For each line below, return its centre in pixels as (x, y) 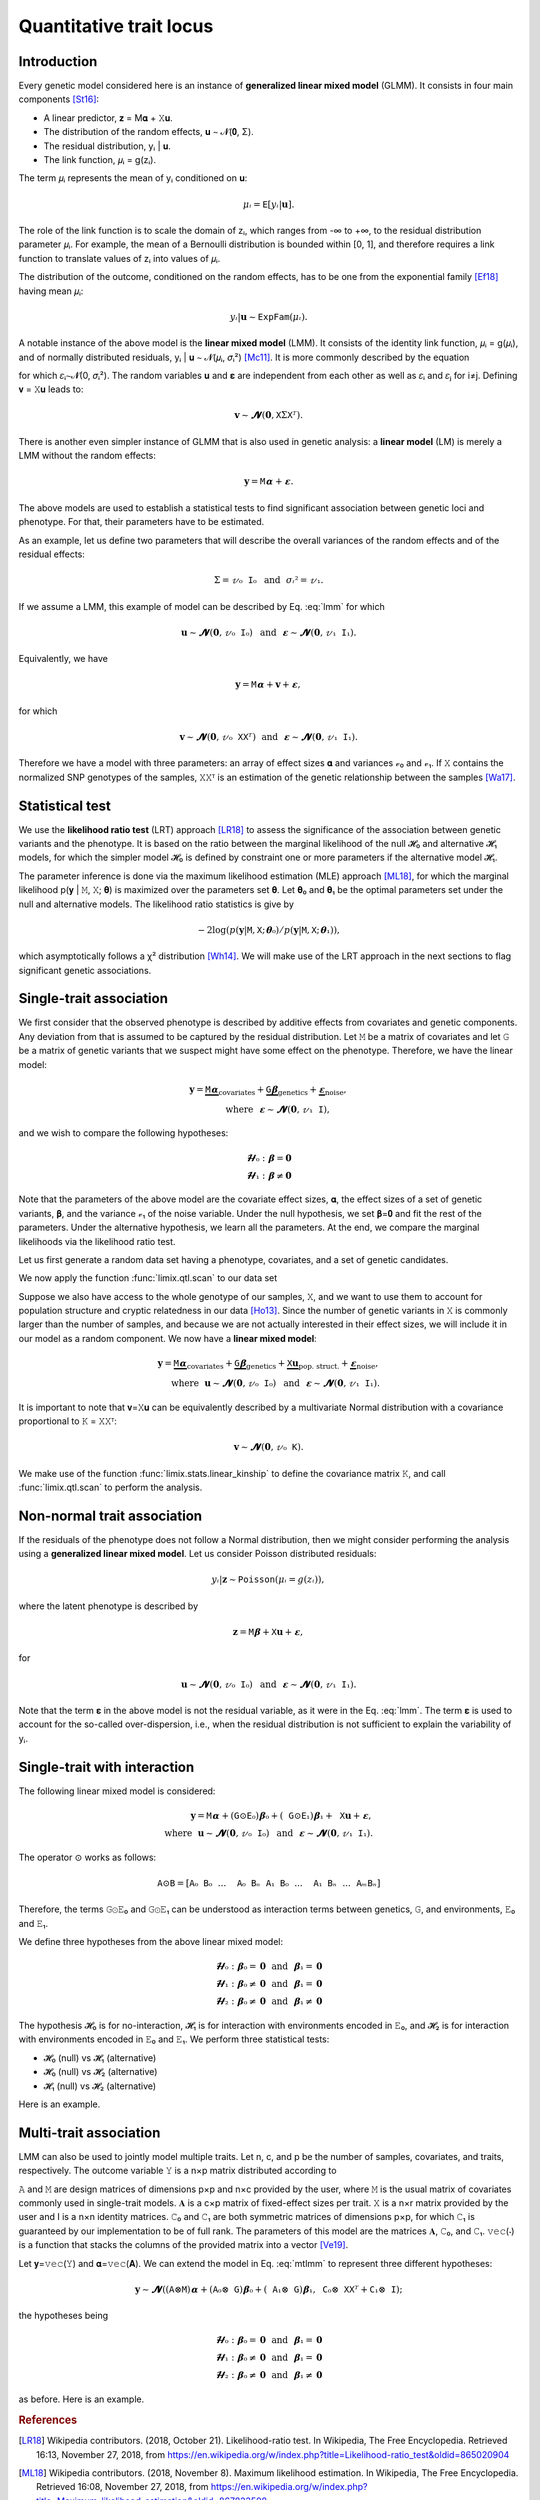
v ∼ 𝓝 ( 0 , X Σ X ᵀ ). (269, 415)
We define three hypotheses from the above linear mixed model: (151, 1942)
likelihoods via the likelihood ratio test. (97, 1241)
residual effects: (51, 554)
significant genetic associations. (85, 970)
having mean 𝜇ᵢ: (51, 291)
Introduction (58, 61)
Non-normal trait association (110, 1515)
